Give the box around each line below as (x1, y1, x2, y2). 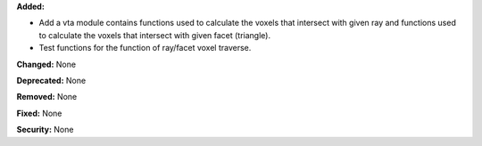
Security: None (16, 125, 74, 135)
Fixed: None (16, 108, 62, 118)
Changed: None (16, 59, 76, 69)
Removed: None (16, 92, 78, 102)
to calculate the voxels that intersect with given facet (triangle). (38, 29, 271, 40)
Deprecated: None (16, 75, 87, 85)
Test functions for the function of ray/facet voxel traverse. (38, 43, 252, 53)
